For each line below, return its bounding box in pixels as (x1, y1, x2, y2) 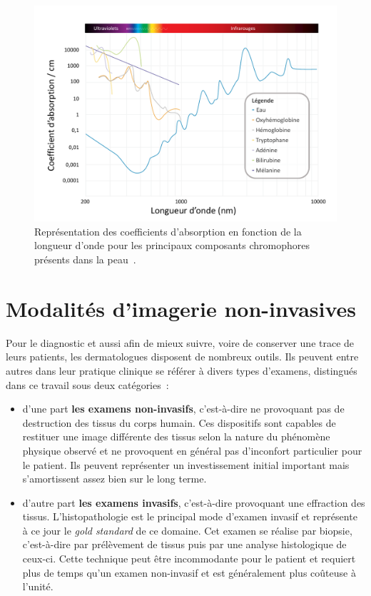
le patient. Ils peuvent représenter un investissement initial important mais (22, 457, 350, 472)
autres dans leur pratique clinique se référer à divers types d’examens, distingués (6, 363, 357, 378)
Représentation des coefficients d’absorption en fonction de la (34, 223, 302, 238)
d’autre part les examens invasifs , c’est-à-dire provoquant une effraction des (22, 495, 365, 510)
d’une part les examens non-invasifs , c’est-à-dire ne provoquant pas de (22, 401, 345, 416)
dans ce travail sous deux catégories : (6, 377, 169, 392)
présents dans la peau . (34, 252, 136, 267)
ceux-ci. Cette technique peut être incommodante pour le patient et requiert (22, 551, 356, 566)
